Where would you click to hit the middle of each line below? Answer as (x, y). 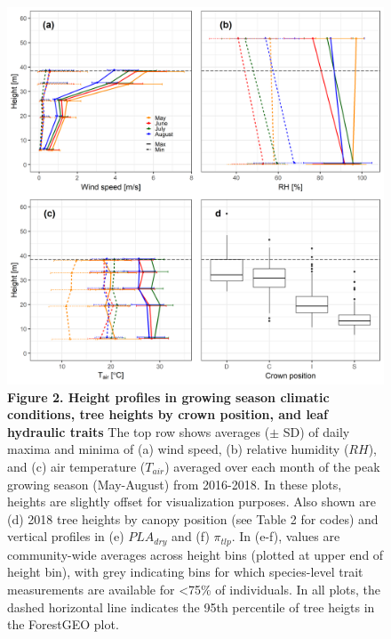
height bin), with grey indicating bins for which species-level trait (185, 572)
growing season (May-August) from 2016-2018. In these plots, (175, 484)
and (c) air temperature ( (76, 466)
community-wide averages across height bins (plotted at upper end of (195, 554)
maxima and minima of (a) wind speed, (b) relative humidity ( (178, 449)
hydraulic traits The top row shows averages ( (139, 431)
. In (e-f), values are (286, 536)
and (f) (191, 536)
